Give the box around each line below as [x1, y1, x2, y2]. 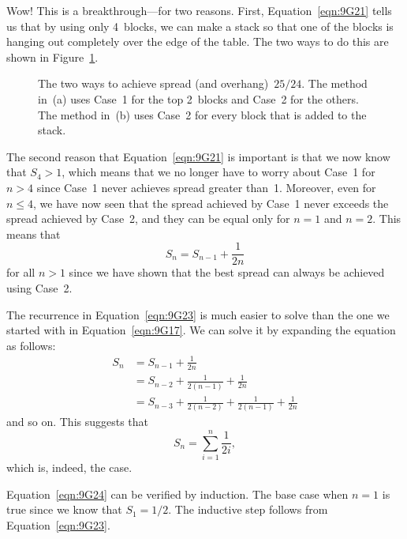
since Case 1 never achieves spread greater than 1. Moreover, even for [36, 179, 376, 195]
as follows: [6, 337, 56, 353]
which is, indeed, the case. [6, 459, 133, 476]
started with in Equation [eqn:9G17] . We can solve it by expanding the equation [6, 322, 396, 338]
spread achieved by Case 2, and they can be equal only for [6, 210, 290, 227]
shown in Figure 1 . [6, 48, 99, 65]
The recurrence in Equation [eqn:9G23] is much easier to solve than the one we [6, 306, 390, 322]
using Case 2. [6, 279, 73, 296]
